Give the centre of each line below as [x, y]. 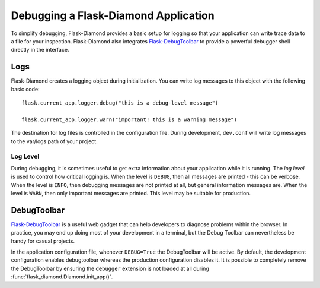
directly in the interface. [40, 50]
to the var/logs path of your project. [54, 141]
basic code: [25, 89]
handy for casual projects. [43, 241]
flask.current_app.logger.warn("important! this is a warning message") [129, 119]
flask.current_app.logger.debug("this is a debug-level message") [120, 103]
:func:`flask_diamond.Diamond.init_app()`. [62, 277]
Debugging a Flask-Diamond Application [113, 15]
